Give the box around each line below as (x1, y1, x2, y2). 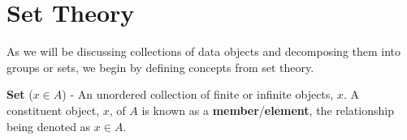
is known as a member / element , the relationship (141, 101, 394, 118)
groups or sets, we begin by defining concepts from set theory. (6, 58, 314, 75)
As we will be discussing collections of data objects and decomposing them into (6, 43, 401, 60)
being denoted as (6, 117, 91, 134)
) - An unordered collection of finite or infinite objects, (62, 86, 334, 103)
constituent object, (6, 101, 100, 118)
